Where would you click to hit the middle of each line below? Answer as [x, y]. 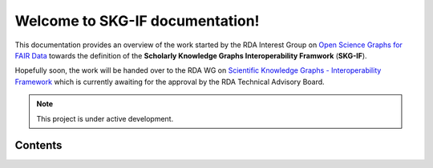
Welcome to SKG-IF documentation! [137, 21]
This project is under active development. [105, 118]
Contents [38, 145]
